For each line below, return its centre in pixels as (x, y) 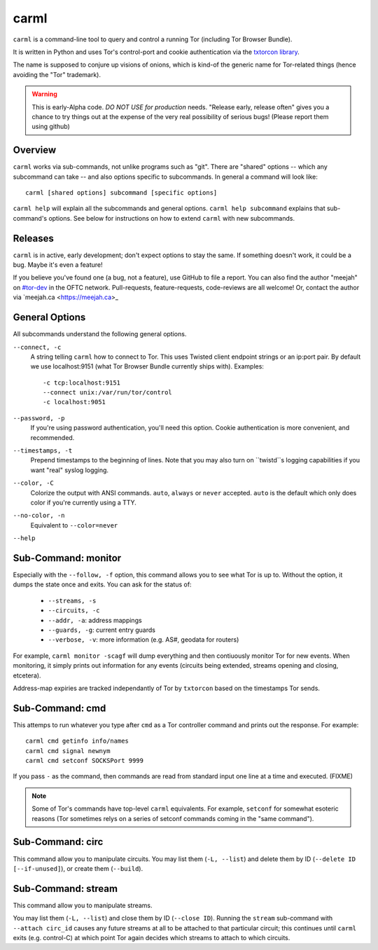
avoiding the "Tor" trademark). (57, 74)
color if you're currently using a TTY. (83, 502)
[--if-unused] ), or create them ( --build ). (78, 868)
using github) (51, 127)
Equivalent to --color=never (74, 525)
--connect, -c (37, 347)
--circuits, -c (74, 611)
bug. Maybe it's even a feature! (58, 265)
